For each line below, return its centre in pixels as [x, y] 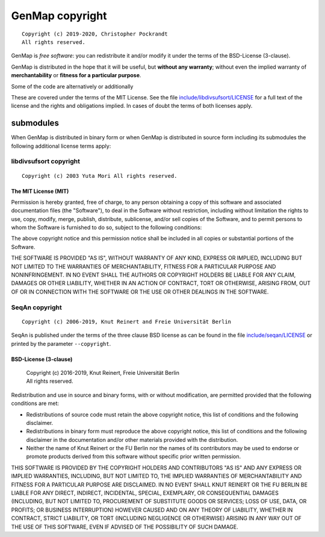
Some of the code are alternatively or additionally [72, 86]
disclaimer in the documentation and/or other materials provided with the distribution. [132, 439]
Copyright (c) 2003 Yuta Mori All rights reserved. [100, 176]
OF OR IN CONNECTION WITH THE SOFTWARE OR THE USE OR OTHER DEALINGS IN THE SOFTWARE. [140, 292]
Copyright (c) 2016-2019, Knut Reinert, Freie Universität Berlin [103, 372]
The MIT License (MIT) [40, 191]
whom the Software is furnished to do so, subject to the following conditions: [107, 228]
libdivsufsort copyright [46, 162]
